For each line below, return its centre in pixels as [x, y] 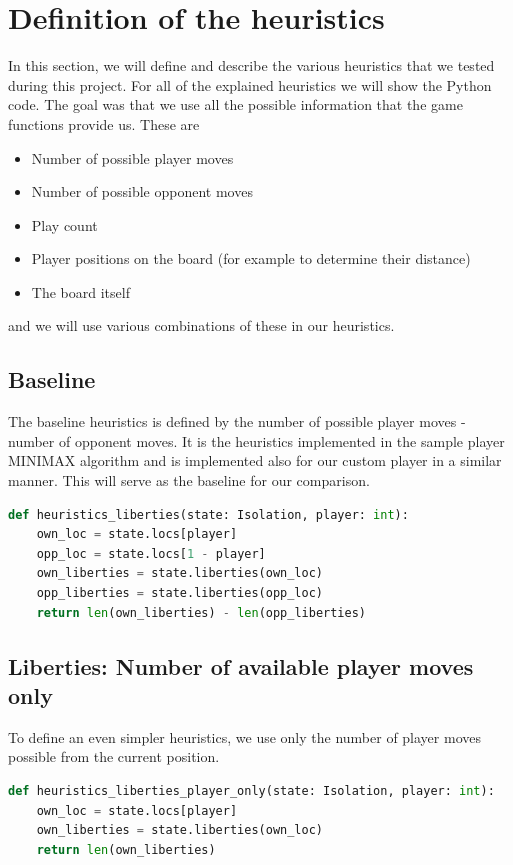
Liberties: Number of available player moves [241, 665]
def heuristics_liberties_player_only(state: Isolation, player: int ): [251, 790]
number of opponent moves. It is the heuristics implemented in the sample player [256, 440]
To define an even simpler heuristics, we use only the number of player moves [244, 736]
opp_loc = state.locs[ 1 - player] [151, 553]
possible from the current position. [114, 756]
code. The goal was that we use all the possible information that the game [235, 104]
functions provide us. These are [104, 123]
